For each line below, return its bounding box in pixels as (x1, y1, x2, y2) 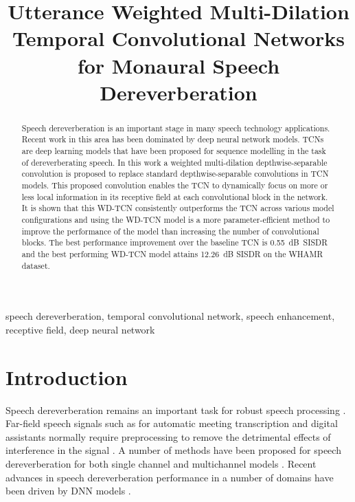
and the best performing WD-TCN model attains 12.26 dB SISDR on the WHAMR (21, 248, 323, 259)
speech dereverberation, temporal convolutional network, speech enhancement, (5, 309, 335, 323)
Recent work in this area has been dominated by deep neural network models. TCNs (21, 133, 324, 145)
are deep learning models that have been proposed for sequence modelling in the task (21, 145, 326, 157)
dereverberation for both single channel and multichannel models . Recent (5, 456, 317, 470)
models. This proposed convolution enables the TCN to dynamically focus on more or (21, 179, 328, 191)
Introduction (5, 362, 128, 391)
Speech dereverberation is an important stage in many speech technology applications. (21, 122, 330, 133)
